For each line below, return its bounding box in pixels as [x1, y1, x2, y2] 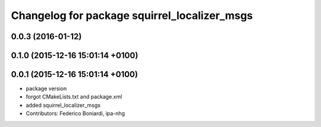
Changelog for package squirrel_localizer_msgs [11, 9, 253, 22]
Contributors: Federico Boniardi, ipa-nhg [26, 110, 125, 117]
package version [26, 85, 67, 92]
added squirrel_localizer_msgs [26, 101, 101, 109]
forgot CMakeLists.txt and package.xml [26, 93, 122, 100]
